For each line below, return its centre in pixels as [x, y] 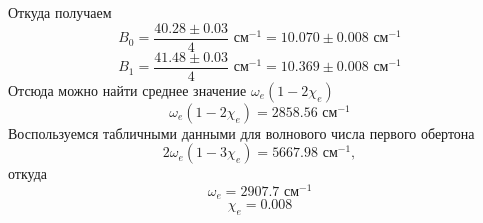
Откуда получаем [60, 12]
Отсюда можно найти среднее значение [127, 89]
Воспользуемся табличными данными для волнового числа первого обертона [241, 132]
